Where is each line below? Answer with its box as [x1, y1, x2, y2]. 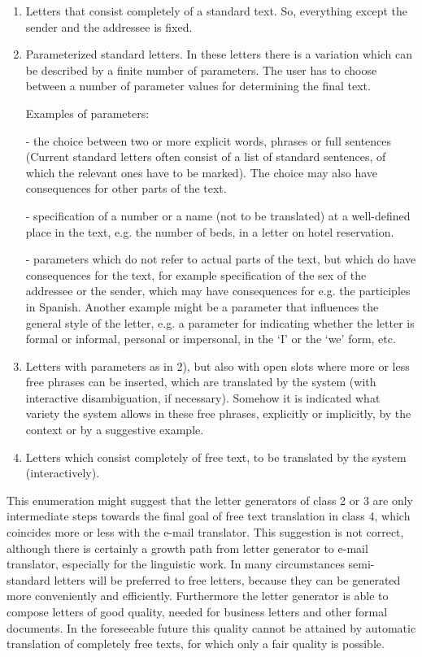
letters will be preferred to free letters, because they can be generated [54, 571, 401, 588]
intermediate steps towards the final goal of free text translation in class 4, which [7, 507, 411, 524]
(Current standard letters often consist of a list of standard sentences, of [25, 148, 386, 165]
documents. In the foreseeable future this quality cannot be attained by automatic [7, 619, 416, 636]
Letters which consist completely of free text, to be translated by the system [25, 448, 407, 465]
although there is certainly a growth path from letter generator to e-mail [7, 539, 368, 556]
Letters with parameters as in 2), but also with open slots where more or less [25, 357, 410, 374]
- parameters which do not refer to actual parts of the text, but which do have [25, 250, 416, 268]
